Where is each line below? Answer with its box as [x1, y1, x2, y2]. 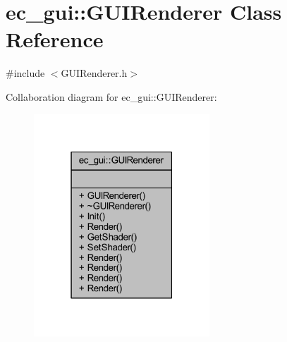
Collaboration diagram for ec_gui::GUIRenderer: [6, 89, 217, 104]
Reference [6, 25, 104, 54]
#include [6, 66, 45, 80]
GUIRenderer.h [61, 66, 128, 80]
